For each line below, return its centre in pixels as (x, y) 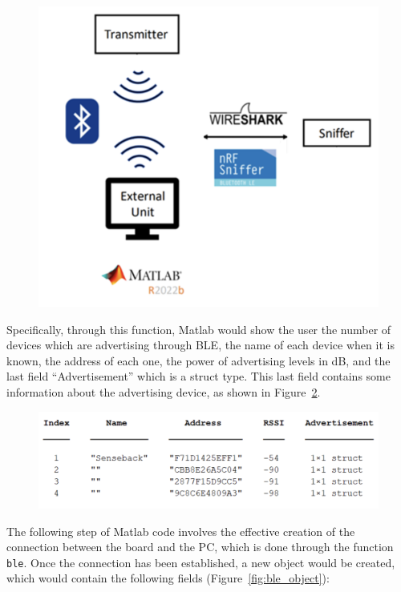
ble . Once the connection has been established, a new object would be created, (201, 562)
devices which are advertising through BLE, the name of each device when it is (200, 345)
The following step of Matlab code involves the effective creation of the (181, 531)
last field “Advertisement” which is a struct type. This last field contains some (198, 376)
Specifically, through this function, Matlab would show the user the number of (199, 329)
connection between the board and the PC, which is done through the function (200, 547)
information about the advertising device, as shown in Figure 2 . (164, 392)
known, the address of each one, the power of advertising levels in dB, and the (198, 360)
